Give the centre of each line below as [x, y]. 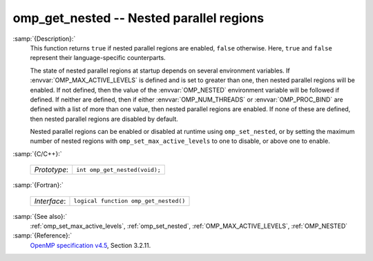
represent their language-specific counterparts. [98, 58]
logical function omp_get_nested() [130, 201]
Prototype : [51, 170]
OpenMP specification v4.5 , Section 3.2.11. [90, 245]
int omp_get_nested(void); [119, 170]
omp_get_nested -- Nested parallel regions [138, 18]
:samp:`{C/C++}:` [37, 154]
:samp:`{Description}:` [44, 39]
